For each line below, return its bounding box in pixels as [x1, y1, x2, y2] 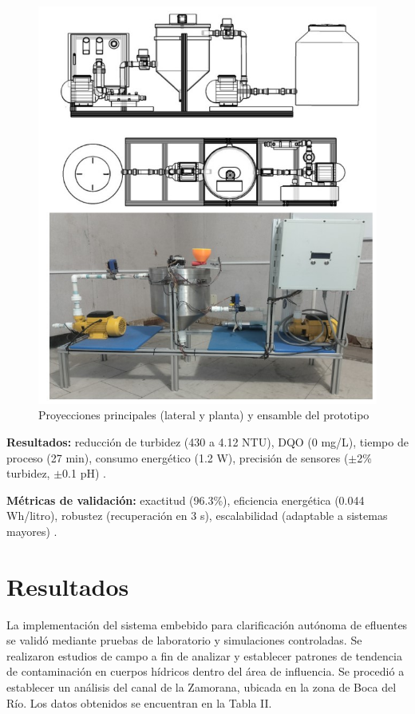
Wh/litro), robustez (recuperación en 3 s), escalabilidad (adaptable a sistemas [6, 507, 388, 524]
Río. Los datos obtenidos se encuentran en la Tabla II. [6, 694, 272, 711]
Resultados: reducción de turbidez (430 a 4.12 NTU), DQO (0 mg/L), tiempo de [6, 433, 409, 450]
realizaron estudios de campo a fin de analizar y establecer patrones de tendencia [6, 647, 402, 664]
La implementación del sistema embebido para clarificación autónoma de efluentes [6, 616, 408, 633]
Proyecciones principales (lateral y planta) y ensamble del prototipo [38, 407, 370, 423]
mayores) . [6, 522, 57, 539]
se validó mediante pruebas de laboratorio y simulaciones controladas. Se [6, 632, 362, 649]
